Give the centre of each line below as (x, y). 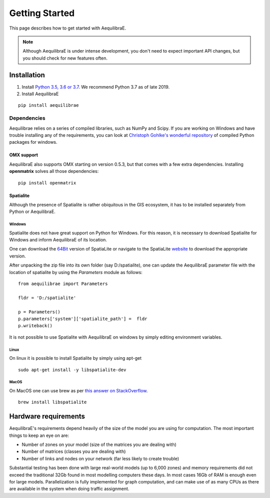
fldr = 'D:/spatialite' (47, 298)
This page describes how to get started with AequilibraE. (68, 28)
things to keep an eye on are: (39, 435)
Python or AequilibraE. (32, 212)
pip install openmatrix (47, 183)
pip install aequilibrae (48, 105)
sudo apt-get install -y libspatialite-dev (72, 370)
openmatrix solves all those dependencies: (54, 171)
